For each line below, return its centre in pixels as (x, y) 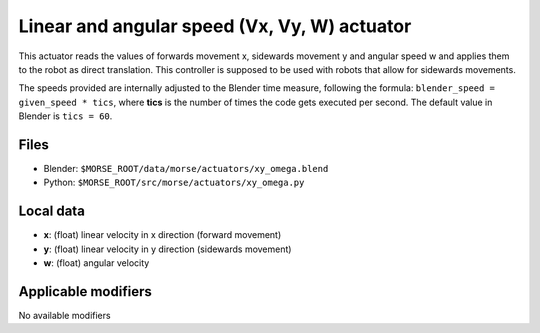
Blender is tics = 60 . (65, 116)
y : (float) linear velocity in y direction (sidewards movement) (167, 249)
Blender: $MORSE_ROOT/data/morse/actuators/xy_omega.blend (186, 169)
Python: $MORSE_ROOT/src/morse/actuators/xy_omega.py (174, 182)
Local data (51, 211)
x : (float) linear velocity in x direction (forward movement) (162, 235)
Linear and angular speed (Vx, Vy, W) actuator (215, 26)
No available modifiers (64, 315)
